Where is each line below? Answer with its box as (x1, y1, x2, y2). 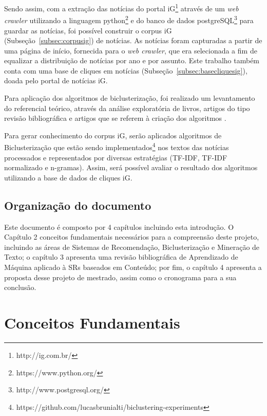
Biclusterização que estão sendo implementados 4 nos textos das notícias (4, 140, 229, 153)
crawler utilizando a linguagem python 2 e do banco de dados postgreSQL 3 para (4, 13, 254, 25)
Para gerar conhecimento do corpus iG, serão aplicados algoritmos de (4, 130, 222, 140)
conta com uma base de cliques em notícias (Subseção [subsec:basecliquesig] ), (4, 65, 247, 76)
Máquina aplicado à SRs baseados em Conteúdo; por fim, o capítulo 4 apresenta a (4, 262, 262, 273)
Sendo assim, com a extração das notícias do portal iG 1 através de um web (4, 2, 239, 13)
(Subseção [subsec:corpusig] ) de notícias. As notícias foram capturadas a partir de (4, 35, 262, 46)
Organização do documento (4, 197, 151, 213)
